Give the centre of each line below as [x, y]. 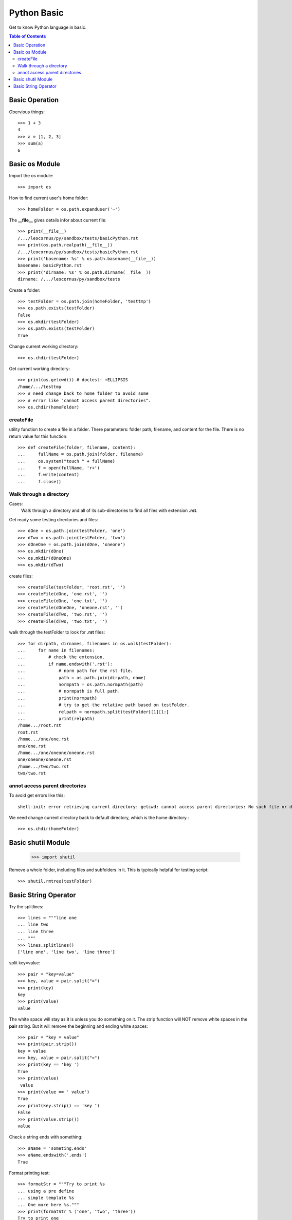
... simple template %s [46, 1198]
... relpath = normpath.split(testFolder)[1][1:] [93, 712]
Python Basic [36, 13]
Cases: [16, 504]
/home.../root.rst [40, 725]
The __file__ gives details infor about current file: [58, 220]
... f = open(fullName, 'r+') [59, 468]
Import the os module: [31, 176]
